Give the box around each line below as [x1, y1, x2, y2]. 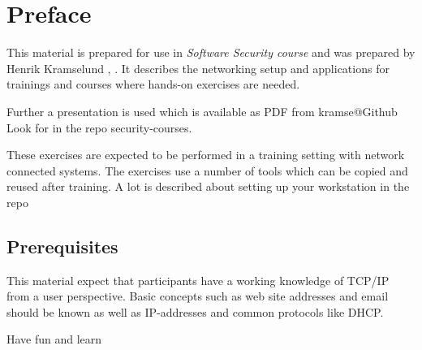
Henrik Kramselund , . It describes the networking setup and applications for [6, 59, 390, 76]
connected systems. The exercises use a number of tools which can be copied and [6, 162, 408, 179]
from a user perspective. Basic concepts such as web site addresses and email [6, 287, 389, 305]
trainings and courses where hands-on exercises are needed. [6, 76, 300, 93]
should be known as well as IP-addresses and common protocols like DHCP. [6, 303, 384, 320]
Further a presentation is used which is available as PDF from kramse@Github [6, 102, 398, 119]
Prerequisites [6, 233, 118, 258]
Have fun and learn [6, 331, 102, 348]
